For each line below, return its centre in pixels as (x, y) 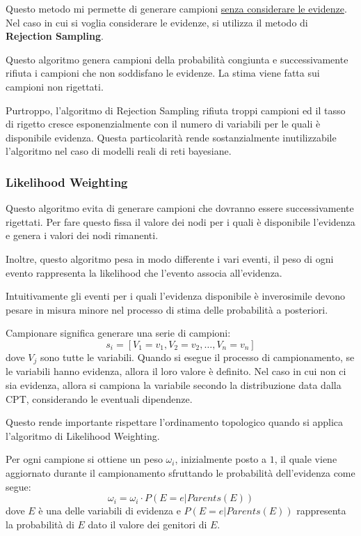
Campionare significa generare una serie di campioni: (118, 333)
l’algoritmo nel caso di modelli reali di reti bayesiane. (119, 151)
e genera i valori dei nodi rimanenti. (82, 235)
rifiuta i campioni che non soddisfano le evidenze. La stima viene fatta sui (163, 73)
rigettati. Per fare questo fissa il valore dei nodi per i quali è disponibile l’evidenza (180, 221)
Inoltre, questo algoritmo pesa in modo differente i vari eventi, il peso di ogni (170, 258)
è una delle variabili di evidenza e (110, 511)
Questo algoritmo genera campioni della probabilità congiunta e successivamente (177, 59)
